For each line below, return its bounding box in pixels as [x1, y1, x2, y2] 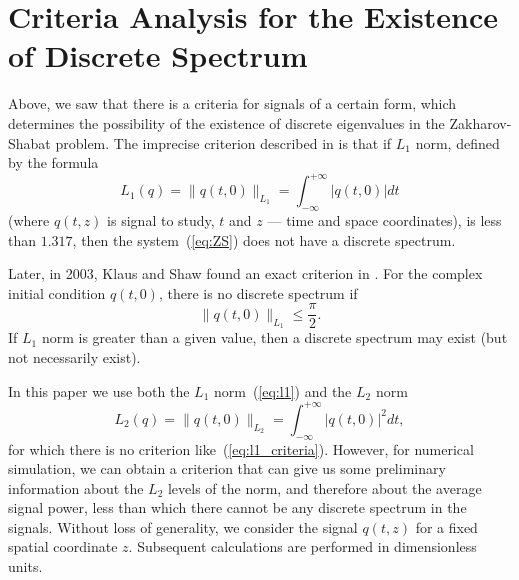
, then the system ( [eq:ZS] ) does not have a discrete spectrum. [72, 229, 456, 250]
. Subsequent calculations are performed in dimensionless [128, 536, 477, 557]
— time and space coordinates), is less [267, 209, 502, 230]
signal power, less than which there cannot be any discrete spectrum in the [8, 497, 467, 518]
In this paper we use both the [8, 380, 190, 401]
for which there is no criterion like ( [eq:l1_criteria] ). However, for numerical [8, 438, 474, 459]
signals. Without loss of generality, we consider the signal [8, 516, 358, 537]
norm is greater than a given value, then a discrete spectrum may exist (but [41, 327, 508, 348]
